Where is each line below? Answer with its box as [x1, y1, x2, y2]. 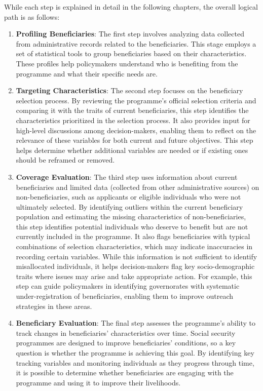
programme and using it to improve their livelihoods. [16, 377, 181, 387]
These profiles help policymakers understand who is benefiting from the [16, 58, 238, 68]
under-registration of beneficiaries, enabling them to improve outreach [16, 291, 233, 301]
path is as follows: [4, 11, 60, 22]
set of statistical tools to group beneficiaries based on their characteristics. [16, 48, 247, 59]
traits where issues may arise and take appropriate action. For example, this [16, 270, 252, 281]
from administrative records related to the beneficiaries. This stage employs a [16, 38, 256, 49]
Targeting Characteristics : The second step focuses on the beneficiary [16, 85, 243, 96]
